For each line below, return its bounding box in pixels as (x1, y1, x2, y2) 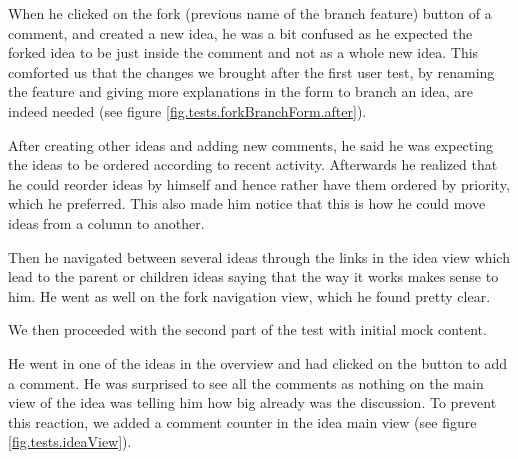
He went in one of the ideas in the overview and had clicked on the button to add (8, 352, 508, 373)
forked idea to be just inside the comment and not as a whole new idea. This (8, 42, 479, 63)
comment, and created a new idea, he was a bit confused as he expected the (8, 22, 473, 43)
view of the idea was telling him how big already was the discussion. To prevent (8, 392, 497, 413)
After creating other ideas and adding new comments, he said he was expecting (8, 134, 493, 155)
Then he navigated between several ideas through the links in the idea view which (8, 246, 510, 267)
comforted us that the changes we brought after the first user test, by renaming (8, 61, 495, 82)
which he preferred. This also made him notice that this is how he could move (8, 193, 486, 214)
